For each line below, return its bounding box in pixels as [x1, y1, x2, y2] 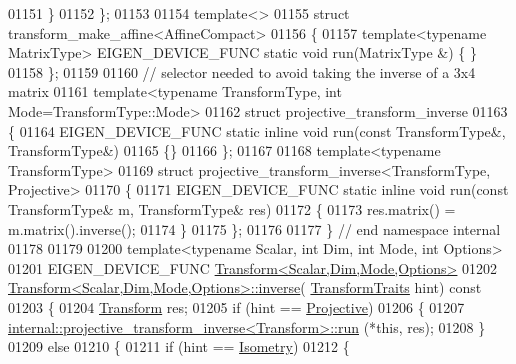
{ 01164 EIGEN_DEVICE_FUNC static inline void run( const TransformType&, [8, 120, 506, 141]
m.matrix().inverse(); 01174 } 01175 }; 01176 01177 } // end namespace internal [8, 218, 501, 239]
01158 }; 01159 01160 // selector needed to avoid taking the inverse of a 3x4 [8, 61, 476, 82]
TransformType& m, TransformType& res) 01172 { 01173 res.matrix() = [8, 198, 456, 219]
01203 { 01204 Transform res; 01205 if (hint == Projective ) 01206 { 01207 [8, 296, 465, 317]
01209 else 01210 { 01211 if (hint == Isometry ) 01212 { [8, 336, 350, 357]
